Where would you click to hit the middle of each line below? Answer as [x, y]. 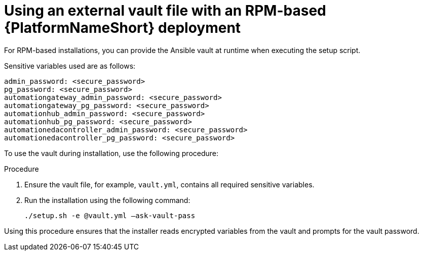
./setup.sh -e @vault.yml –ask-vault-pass [110, 215]
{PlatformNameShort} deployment [123, 28]
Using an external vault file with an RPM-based [165, 11]
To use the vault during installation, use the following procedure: [111, 153]
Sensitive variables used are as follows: [70, 66]
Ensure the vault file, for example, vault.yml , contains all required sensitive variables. [169, 184]
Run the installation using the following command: [107, 200]
